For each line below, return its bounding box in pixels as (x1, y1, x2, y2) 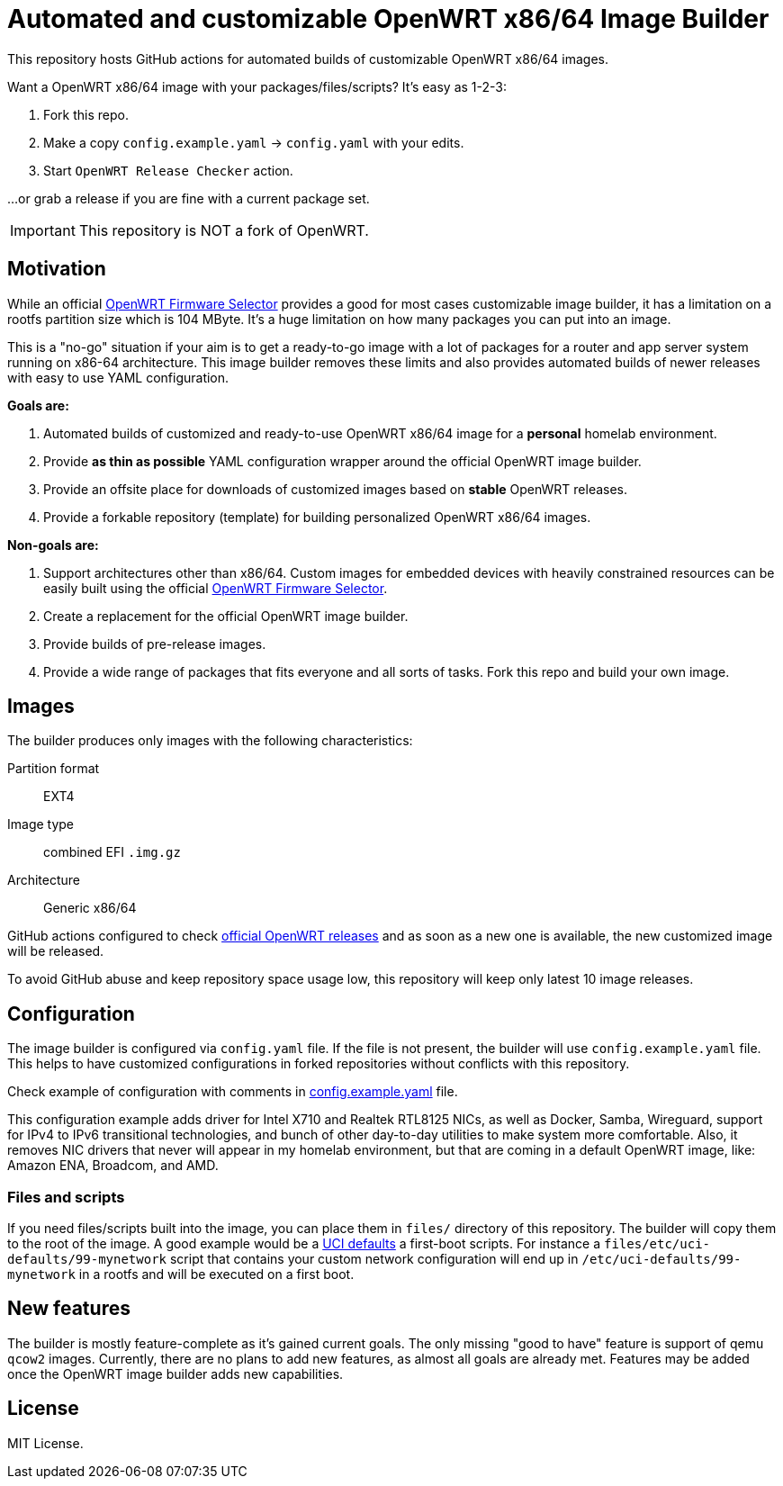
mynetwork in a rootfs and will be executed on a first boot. (7, 1266, 355, 1283)
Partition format (7, 761, 100, 777)
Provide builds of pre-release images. (43, 635, 266, 652)
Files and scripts (7, 1187, 125, 1206)
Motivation (7, 257, 106, 281)
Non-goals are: (7, 536, 99, 553)
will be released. (7, 943, 104, 959)
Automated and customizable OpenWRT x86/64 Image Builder (7, 4, 769, 34)
